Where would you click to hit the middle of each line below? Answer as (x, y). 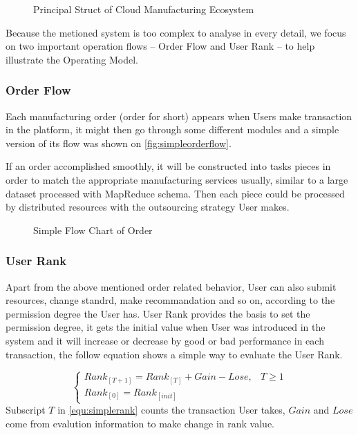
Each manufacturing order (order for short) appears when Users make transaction (179, 116)
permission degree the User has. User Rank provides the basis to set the (158, 313)
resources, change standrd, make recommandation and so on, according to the (170, 300)
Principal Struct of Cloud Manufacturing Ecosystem (144, 9)
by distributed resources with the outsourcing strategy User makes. (148, 207)
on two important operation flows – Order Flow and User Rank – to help (160, 46)
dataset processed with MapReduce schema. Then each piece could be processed (175, 193)
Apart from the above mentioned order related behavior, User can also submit (171, 286)
